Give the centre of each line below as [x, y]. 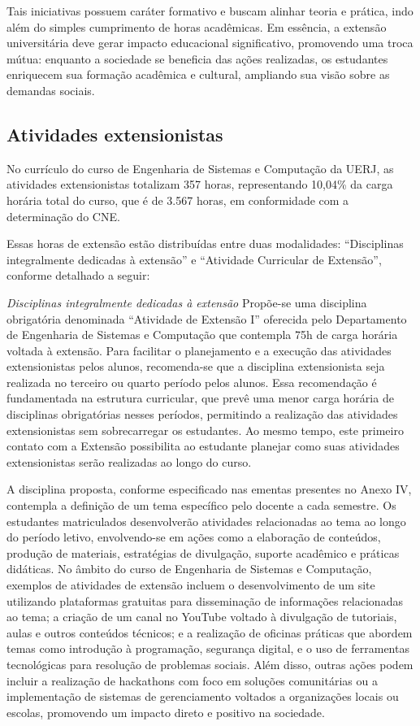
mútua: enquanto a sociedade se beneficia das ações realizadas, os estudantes [197, 58]
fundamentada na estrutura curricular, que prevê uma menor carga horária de [200, 398]
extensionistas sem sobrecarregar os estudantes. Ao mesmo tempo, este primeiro [205, 430]
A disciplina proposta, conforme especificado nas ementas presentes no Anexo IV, [209, 489]
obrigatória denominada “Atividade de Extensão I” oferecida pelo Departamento [207, 318]
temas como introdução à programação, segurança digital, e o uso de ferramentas [208, 648]
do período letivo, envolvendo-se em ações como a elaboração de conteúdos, [194, 537]
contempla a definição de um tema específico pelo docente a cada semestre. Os [201, 505]
